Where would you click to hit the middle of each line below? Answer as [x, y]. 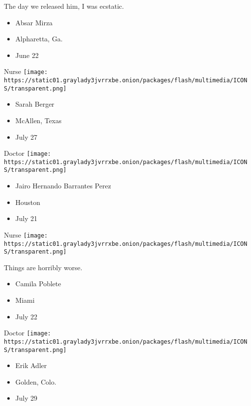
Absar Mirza [34, 22]
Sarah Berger [35, 104]
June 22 [27, 55]
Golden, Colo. [36, 381]
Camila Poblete [38, 284]
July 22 [26, 316]
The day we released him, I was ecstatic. [64, 6]
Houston [28, 202]
